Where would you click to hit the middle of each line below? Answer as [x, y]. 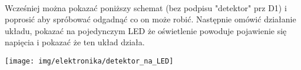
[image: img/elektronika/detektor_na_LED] [89, 61]
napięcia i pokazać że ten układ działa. [75, 42]
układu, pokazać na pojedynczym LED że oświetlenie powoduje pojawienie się [146, 30]
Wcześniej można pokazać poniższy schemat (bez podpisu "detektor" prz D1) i [146, 7]
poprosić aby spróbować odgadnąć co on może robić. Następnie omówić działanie [150, 19]
